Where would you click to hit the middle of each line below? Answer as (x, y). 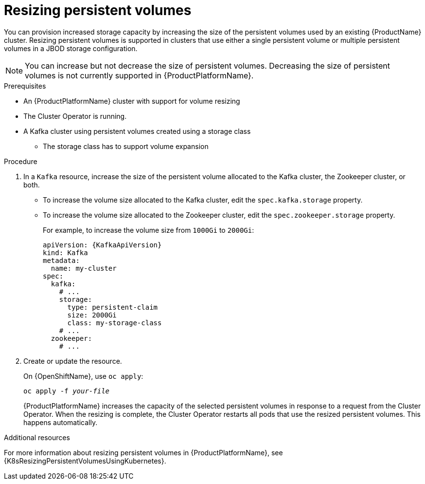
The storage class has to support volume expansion (126, 146)
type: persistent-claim (113, 307)
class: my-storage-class (115, 323)
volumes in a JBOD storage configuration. (71, 48)
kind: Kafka (65, 252)
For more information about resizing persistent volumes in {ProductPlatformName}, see (143, 452)
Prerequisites (25, 86)
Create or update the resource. (73, 361)
